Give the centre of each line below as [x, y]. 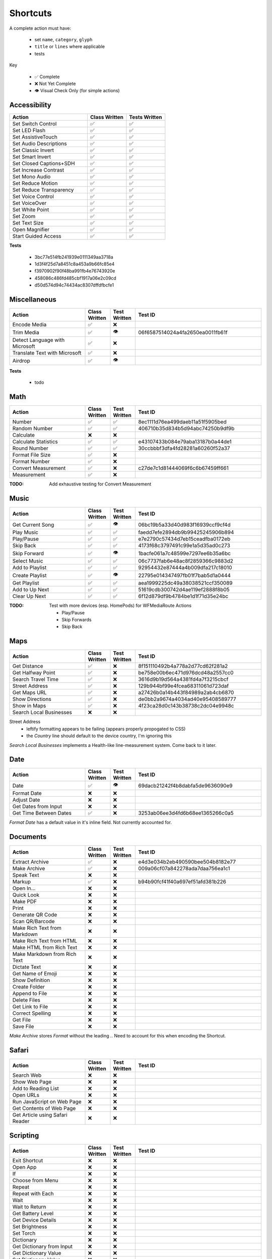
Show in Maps [29, 706]
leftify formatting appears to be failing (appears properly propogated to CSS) [106, 729]
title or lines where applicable [70, 47]
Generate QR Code [35, 915]
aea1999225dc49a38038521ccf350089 [185, 583]
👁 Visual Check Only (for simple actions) [77, 91]
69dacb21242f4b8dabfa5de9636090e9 [185, 786]
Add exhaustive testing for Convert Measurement [100, 484]
